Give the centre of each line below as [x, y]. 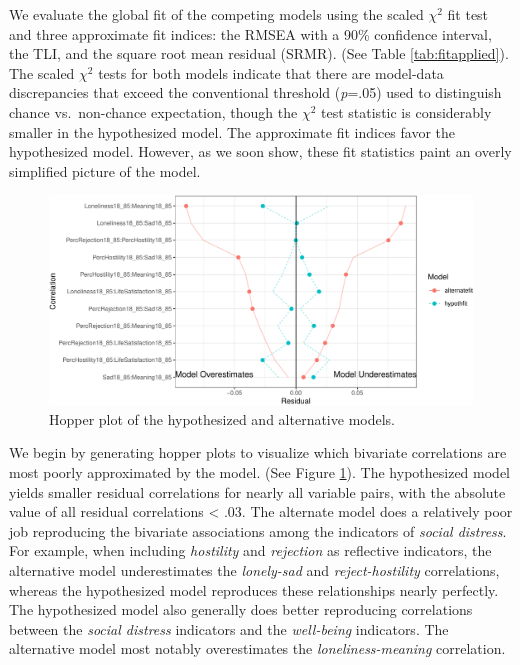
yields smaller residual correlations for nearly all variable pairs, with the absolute [257, 491]
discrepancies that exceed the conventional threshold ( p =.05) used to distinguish [255, 92]
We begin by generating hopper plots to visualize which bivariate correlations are [258, 452]
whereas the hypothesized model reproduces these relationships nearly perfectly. [254, 589]
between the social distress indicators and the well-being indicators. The [229, 628]
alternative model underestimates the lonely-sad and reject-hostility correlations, [254, 570]
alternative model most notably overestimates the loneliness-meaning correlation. [257, 648]
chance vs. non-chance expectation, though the [153, 111]
